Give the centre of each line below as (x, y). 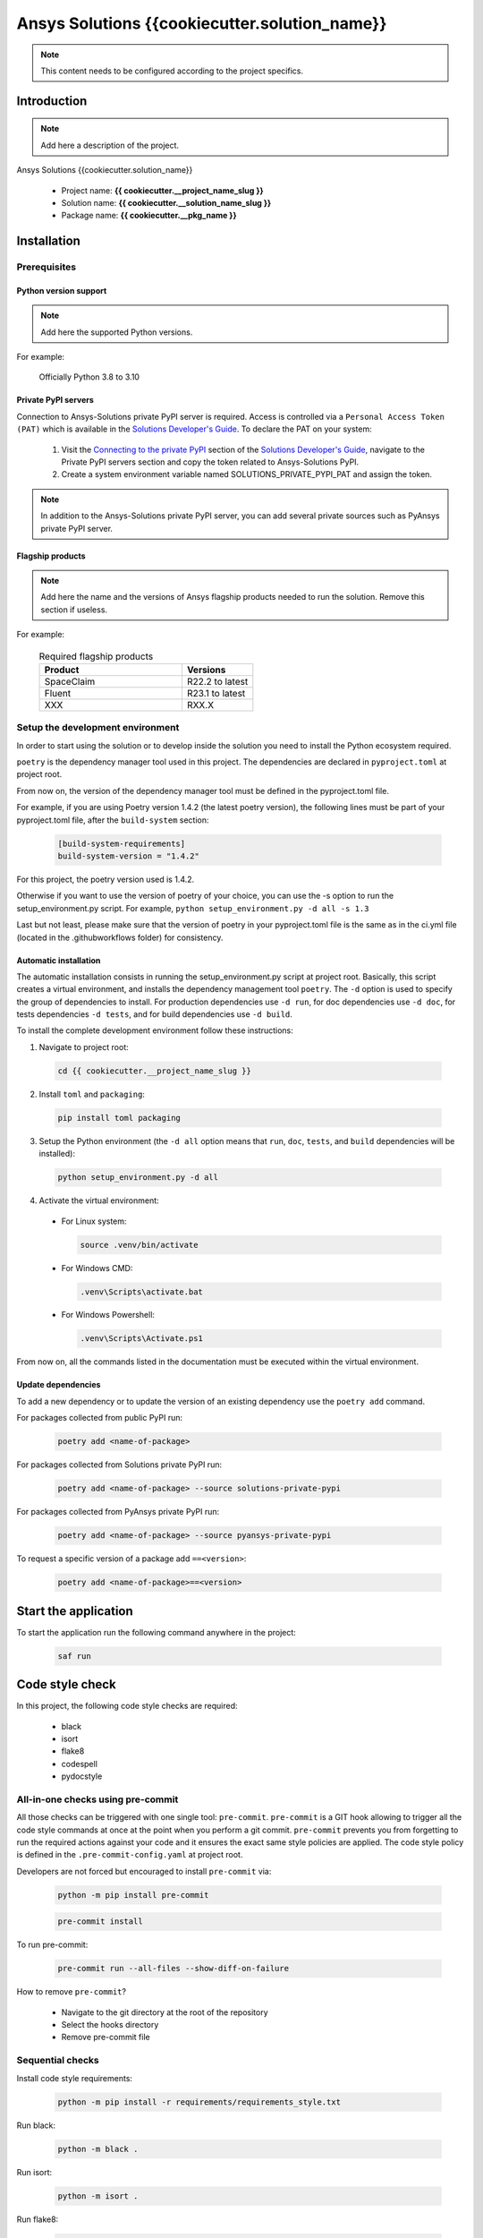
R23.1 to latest (216, 693)
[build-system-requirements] (122, 843)
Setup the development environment (98, 728)
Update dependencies (59, 1385)
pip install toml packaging (119, 1118)
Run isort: (34, 2172)
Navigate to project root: (84, 1046)
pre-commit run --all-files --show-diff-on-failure (174, 1969)
